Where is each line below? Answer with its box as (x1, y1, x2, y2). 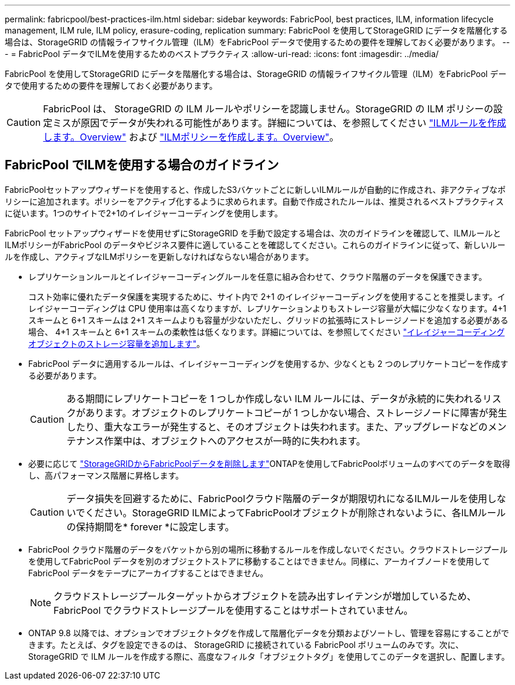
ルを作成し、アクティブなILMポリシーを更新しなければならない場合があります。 (5, 251, 314, 262)
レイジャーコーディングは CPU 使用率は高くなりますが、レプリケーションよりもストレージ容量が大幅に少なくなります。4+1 (28, 303, 507, 313)
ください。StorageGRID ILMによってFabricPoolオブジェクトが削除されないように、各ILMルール (85, 506, 506, 519)
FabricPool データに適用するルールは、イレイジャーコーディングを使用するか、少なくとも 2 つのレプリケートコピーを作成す (28, 358, 509, 369)
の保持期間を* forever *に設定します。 (66, 520, 235, 533)
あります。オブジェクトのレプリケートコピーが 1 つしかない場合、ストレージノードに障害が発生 (85, 406, 507, 419)
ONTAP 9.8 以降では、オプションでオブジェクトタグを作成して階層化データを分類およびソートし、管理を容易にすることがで (28, 627, 509, 638)
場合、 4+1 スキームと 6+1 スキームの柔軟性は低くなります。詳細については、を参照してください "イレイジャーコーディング (28, 326, 505, 337)
